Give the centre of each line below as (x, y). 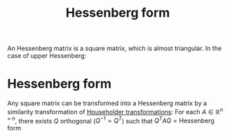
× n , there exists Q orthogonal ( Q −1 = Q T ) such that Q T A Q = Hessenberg (111, 120)
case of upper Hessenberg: (47, 56)
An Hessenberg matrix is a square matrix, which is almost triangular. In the (115, 48)
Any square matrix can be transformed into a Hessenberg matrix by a (107, 103)
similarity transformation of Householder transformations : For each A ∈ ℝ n (115, 111)
